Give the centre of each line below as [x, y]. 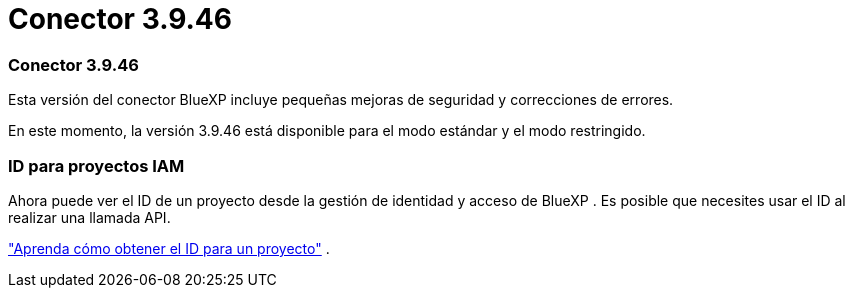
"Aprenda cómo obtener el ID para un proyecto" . [169, 248]
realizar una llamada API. [89, 217]
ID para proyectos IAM [96, 165]
